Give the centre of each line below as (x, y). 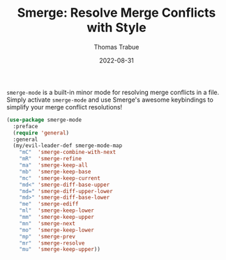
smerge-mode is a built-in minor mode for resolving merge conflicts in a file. (113, 92)
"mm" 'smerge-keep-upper (57, 217)
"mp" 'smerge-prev (47, 236)
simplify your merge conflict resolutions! (65, 107)
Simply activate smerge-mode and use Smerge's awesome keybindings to (110, 100)
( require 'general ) (41, 133)
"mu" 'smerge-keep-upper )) (60, 250)
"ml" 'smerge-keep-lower (57, 211)
